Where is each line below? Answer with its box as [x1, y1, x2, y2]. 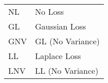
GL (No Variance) [35, 35, 100, 47]
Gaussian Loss [35, 20, 86, 32]
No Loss [35, 6, 64, 17]
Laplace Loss [35, 50, 81, 62]
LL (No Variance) [35, 65, 99, 76]
